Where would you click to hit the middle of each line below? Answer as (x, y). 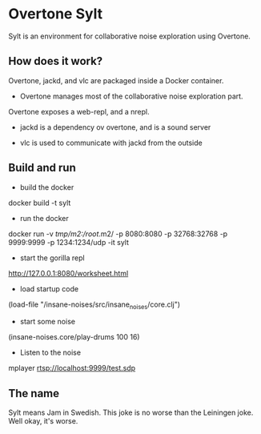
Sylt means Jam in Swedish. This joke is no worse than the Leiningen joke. (131, 412)
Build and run (42, 168)
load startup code (49, 288)
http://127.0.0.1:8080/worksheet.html (68, 273)
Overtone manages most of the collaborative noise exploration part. (131, 96)
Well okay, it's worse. (43, 421)
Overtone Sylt (55, 14)
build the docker (47, 187)
